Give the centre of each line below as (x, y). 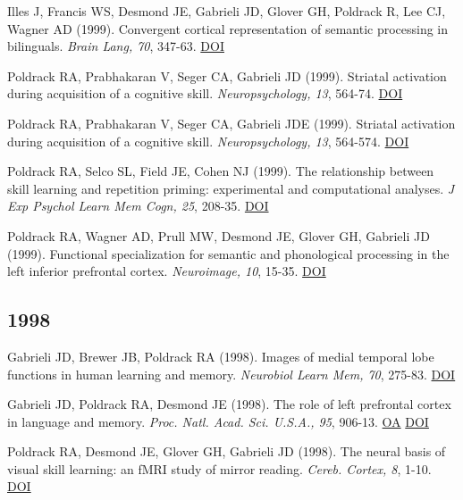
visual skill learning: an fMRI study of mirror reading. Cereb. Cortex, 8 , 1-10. (219, 468)
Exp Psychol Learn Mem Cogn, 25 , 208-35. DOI (138, 206)
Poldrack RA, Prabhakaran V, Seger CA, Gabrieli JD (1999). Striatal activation (227, 75)
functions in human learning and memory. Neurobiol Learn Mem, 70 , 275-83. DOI (231, 374)
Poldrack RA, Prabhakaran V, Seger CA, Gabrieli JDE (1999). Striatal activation (231, 123)
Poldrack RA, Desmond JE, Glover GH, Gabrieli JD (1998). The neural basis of (227, 451)
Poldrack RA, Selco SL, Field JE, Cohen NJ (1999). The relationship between (221, 171)
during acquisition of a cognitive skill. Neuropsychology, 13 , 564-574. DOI (208, 141)
